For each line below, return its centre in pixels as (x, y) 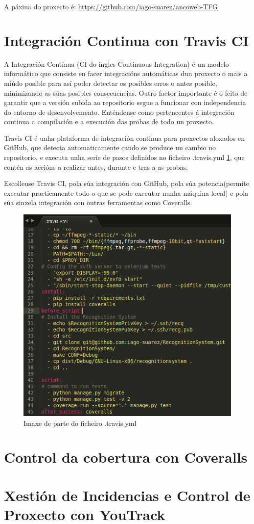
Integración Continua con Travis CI (127, 40)
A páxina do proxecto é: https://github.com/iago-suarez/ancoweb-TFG (111, 6)
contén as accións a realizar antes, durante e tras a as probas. (96, 167)
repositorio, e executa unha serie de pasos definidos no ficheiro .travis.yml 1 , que (124, 157)
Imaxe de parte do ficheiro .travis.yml (80, 423)
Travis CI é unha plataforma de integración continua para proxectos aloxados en (124, 138)
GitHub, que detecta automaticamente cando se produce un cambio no (110, 147)
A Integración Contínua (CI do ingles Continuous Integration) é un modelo (116, 64)
